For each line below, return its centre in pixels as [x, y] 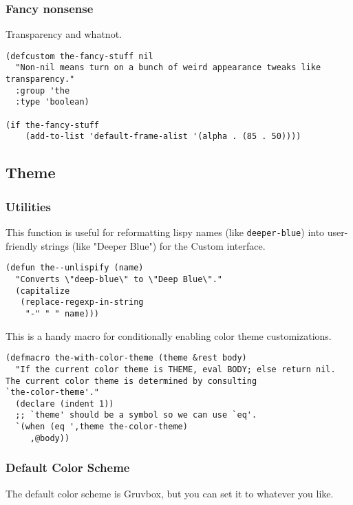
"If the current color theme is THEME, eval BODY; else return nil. [175, 369]
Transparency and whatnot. [64, 34]
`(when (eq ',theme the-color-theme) [101, 427]
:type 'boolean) [52, 102]
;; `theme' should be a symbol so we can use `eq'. [136, 415]
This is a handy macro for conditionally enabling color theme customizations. [169, 335]
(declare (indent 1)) [65, 404]
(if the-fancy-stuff [53, 125]
